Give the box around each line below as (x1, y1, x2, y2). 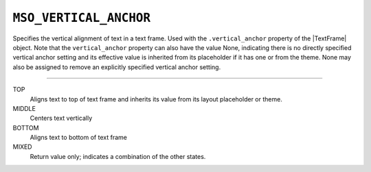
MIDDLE (12, 104, 36, 112)
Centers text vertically (30, 114, 93, 123)
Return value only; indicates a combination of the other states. (30, 152, 206, 160)
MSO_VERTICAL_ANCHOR (12, 10, 151, 25)
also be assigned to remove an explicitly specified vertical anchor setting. (12, 62, 221, 71)
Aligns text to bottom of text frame (30, 134, 127, 142)
